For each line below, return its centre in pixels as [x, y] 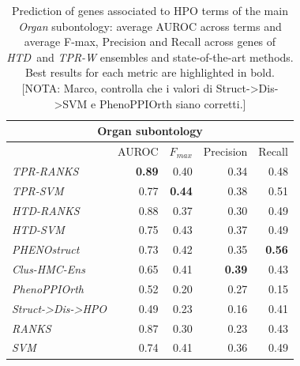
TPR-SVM [38, 190]
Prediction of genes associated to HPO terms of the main [150, 10]
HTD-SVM [38, 230]
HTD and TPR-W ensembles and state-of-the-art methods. [150, 57]
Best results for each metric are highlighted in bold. [150, 72]
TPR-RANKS [45, 170]
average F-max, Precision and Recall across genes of [150, 42]
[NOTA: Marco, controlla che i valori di [117, 87]
